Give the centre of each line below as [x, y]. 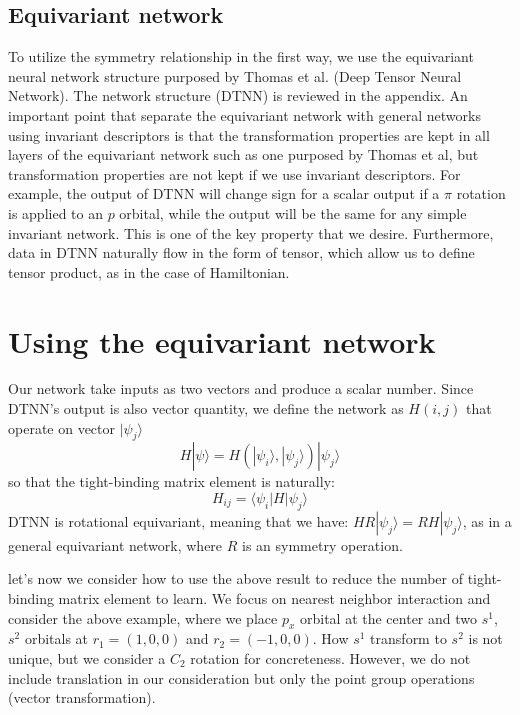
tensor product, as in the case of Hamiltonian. [149, 271]
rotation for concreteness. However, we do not [330, 658]
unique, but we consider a [87, 658]
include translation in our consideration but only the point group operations [241, 677]
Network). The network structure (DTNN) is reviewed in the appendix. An [238, 95]
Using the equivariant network [222, 340]
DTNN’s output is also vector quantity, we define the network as [206, 408]
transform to [408, 638]
